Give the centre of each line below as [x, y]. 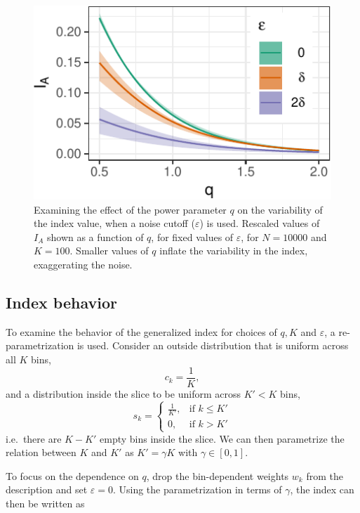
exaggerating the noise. [83, 265]
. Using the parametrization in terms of [197, 489]
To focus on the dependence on [72, 475]
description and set [47, 489]
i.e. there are [34, 438]
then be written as [45, 504]
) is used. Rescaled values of [260, 223]
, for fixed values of [192, 236]
